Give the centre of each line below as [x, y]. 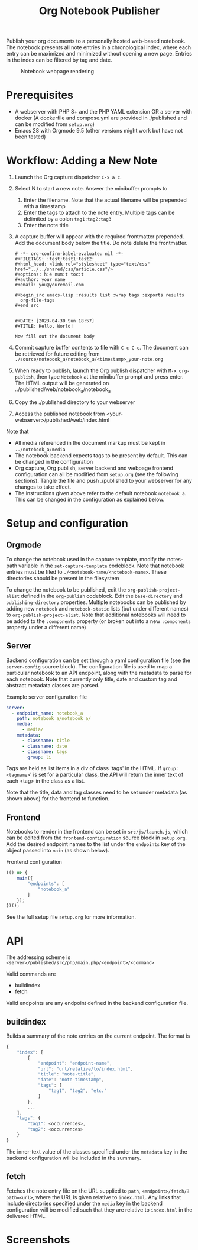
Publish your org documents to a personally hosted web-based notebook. [96, 41]
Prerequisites [40, 95]
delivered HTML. [27, 1216]
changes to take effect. [43, 487]
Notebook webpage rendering [58, 72]
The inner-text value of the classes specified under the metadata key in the [97, 1151]
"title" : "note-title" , [67, 1074]
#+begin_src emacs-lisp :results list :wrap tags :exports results [99, 295]
